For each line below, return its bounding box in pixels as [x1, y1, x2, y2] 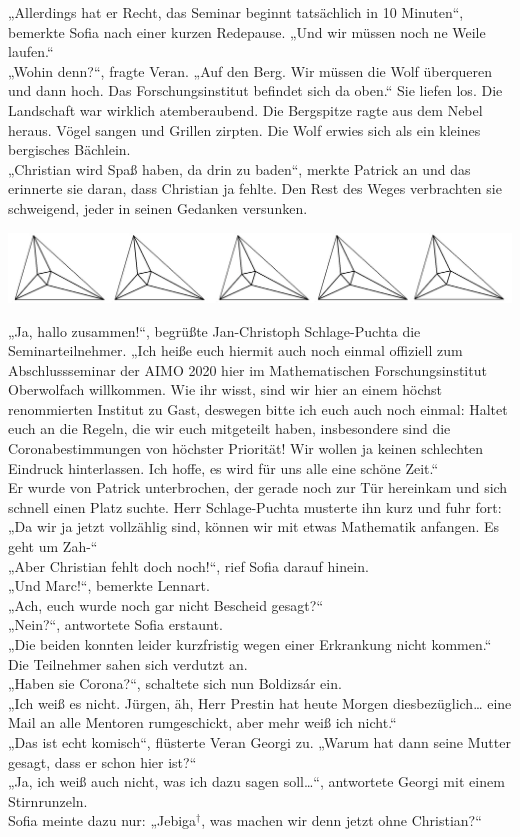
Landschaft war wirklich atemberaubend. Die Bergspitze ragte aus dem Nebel [8, 99, 483, 120]
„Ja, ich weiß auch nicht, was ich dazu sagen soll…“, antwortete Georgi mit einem [8, 771, 505, 792]
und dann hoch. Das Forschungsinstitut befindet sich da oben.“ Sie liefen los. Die [8, 80, 503, 101]
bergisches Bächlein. [8, 139, 131, 160]
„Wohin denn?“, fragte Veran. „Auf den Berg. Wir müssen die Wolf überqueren [8, 60, 493, 81]
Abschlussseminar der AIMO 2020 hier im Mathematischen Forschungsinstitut [8, 359, 487, 380]
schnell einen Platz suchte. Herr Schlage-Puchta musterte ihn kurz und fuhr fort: [8, 496, 502, 517]
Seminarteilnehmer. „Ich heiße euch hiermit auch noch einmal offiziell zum [8, 340, 463, 361]
